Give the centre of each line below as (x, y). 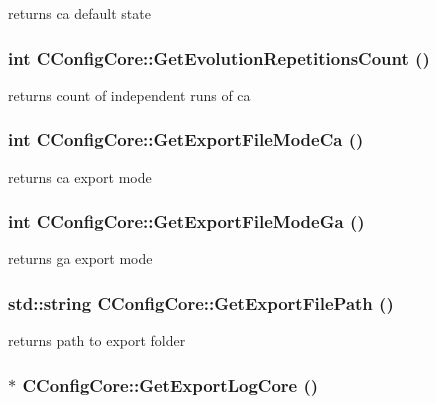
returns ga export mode (80, 258)
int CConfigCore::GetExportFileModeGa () (186, 221)
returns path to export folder (97, 340)
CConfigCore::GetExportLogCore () (170, 384)
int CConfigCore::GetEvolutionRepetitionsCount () (219, 57)
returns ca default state (79, 13)
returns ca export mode (80, 176)
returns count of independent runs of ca (129, 94)
